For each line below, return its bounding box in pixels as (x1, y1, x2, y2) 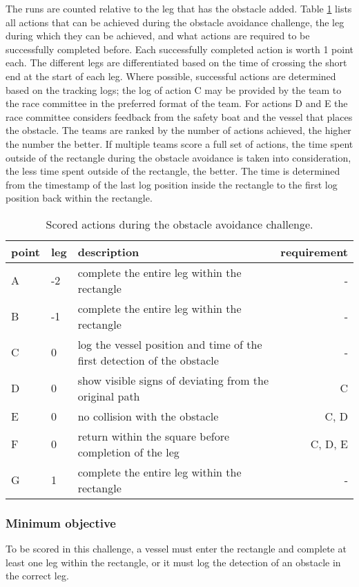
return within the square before (77, 427, 230, 444)
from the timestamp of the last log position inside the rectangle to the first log (6, 177, 338, 191)
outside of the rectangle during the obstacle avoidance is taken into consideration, (6, 150, 351, 164)
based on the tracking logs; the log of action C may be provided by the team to (6, 82, 342, 97)
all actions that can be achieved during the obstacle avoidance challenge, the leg (6, 15, 345, 29)
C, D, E (310, 436, 348, 452)
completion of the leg (77, 443, 179, 460)
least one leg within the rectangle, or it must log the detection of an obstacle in (6, 555, 341, 569)
